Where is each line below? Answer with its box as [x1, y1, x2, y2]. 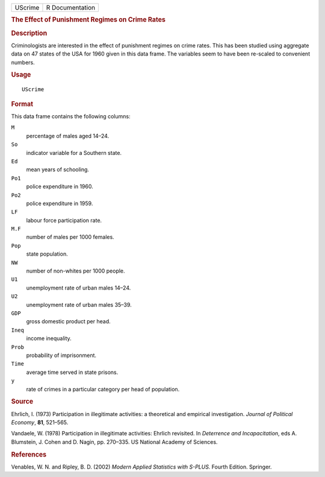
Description [11, 29, 48, 37]
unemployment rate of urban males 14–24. [26, 284, 131, 291]
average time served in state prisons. [26, 368, 119, 376]
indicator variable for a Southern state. [26, 149, 122, 156]
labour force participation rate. [26, 216, 102, 224]
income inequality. [26, 335, 72, 342]
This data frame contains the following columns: [11, 113, 131, 120]
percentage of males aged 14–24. [26, 132, 110, 139]
